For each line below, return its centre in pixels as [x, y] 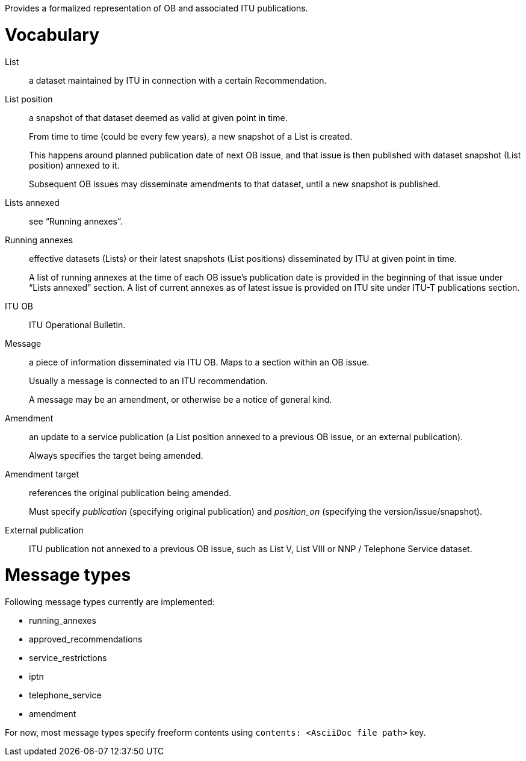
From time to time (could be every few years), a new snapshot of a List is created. [191, 136]
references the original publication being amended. [130, 492]
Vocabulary [52, 35]
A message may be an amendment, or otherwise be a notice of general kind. [181, 399]
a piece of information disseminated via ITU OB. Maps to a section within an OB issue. [199, 362]
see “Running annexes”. [76, 221]
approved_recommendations [86, 639]
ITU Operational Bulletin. [77, 325]
